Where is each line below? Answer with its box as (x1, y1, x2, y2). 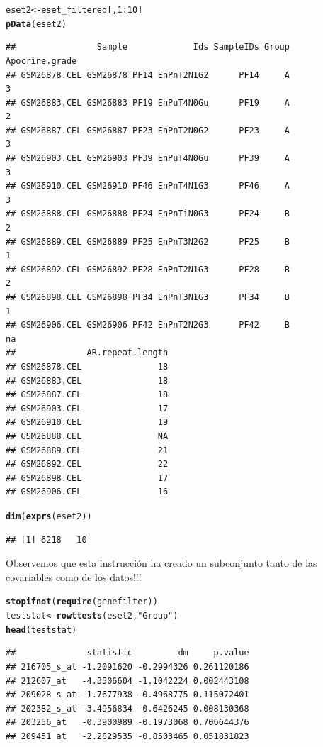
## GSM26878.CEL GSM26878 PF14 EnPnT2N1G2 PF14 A (6, 70, 290, 80)
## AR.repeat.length (6, 348, 169, 358)
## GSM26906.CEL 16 (6, 487, 169, 497)
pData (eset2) (6, 18, 67, 29)
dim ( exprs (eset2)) (6, 511, 92, 521)
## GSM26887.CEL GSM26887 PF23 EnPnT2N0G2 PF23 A (6, 125, 290, 135)
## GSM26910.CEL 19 (6, 417, 169, 428)
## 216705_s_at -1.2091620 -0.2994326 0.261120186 (6, 661, 249, 672)
